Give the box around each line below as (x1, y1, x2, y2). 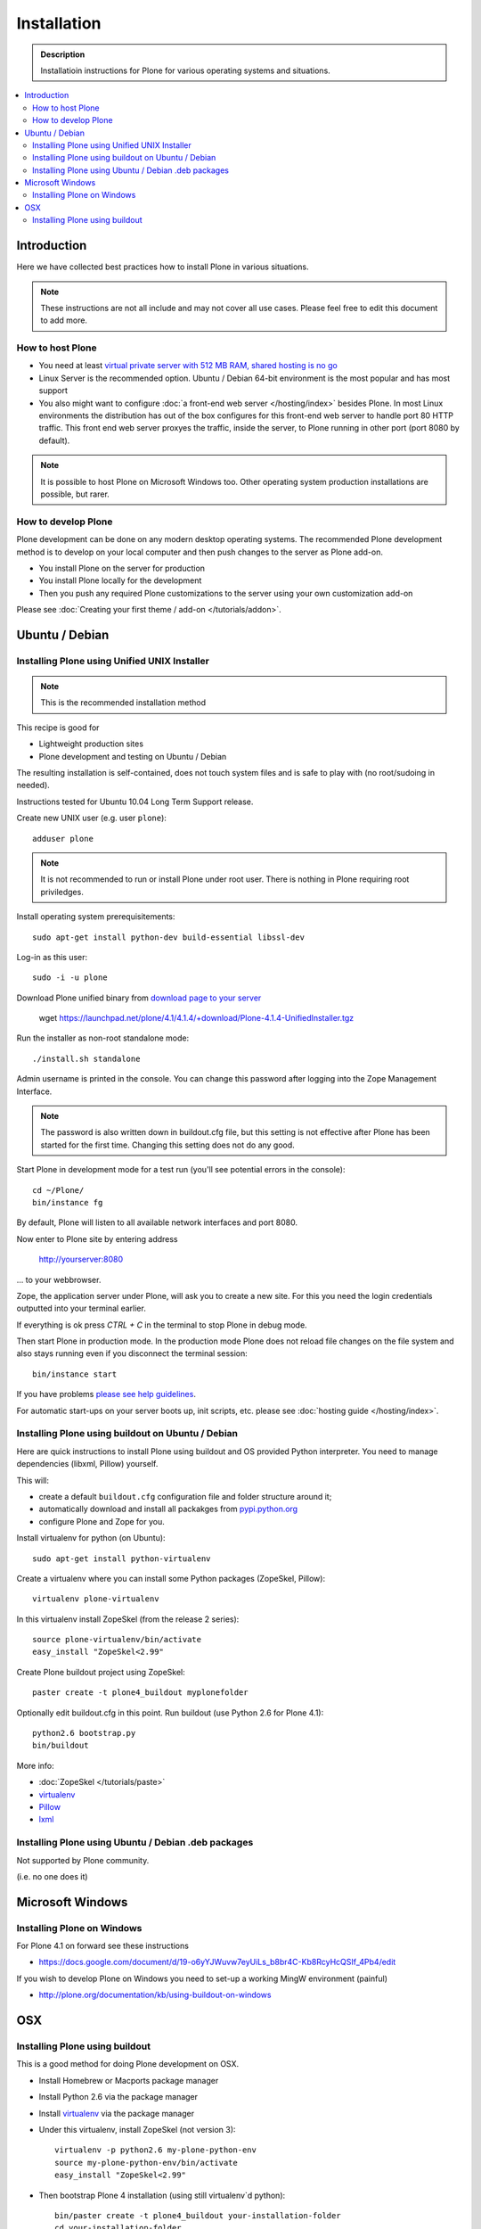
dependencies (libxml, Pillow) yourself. (16, 1459, 159, 1469)
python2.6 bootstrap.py (32, 1728, 136, 1739)
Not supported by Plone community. (16, 1855, 150, 1865)
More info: (16, 1760, 55, 1771)
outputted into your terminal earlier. (16, 1303, 146, 1314)
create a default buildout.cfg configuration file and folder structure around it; (38, 1491, 332, 1501)
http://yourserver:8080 (38, 1254, 124, 1265)
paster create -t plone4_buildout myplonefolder (32, 1688, 249, 1698)
